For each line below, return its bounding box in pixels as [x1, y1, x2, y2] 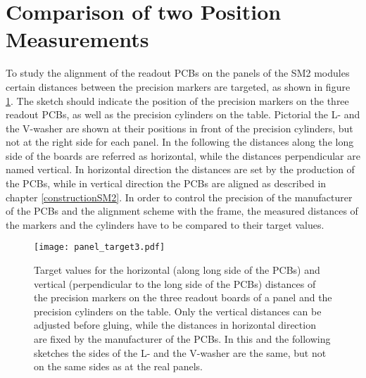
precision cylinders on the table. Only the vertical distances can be [34, 303, 322, 318]
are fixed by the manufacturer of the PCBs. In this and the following [34, 332, 331, 346]
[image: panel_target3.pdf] [34, 242, 165, 253]
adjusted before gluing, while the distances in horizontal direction [34, 317, 316, 332]
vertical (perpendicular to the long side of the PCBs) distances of [34, 276, 316, 291]
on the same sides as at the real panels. [34, 359, 203, 374]
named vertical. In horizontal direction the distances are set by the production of [6, 162, 355, 177]
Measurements [6, 25, 149, 53]
